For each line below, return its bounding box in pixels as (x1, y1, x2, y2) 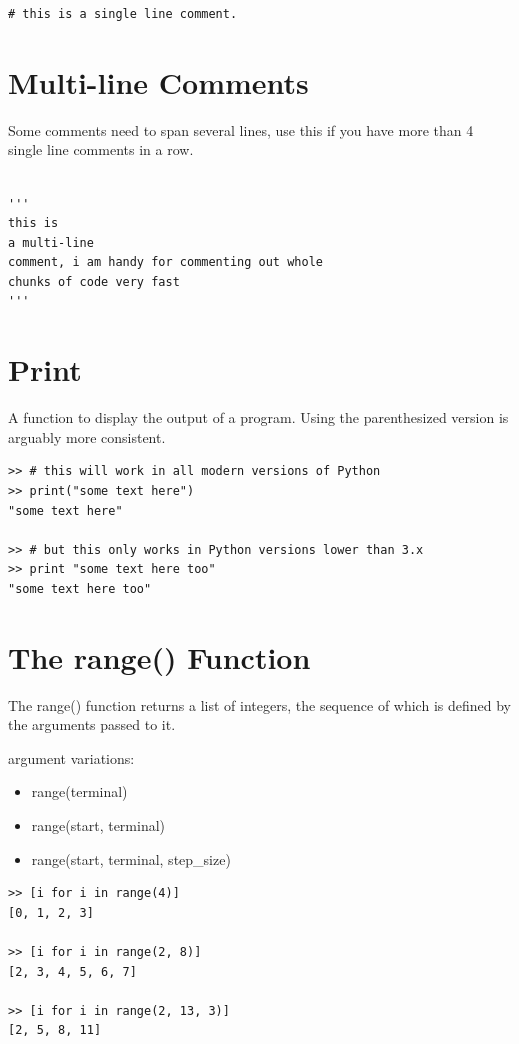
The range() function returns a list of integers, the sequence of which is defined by (8, 694, 511, 715)
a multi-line (8, 235, 94, 250)
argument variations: (8, 747, 135, 768)
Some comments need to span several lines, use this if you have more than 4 (8, 119, 474, 140)
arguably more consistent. (8, 426, 166, 447)
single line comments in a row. (8, 139, 194, 160)
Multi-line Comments (8, 61, 309, 102)
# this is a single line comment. (8, 7, 238, 21)
